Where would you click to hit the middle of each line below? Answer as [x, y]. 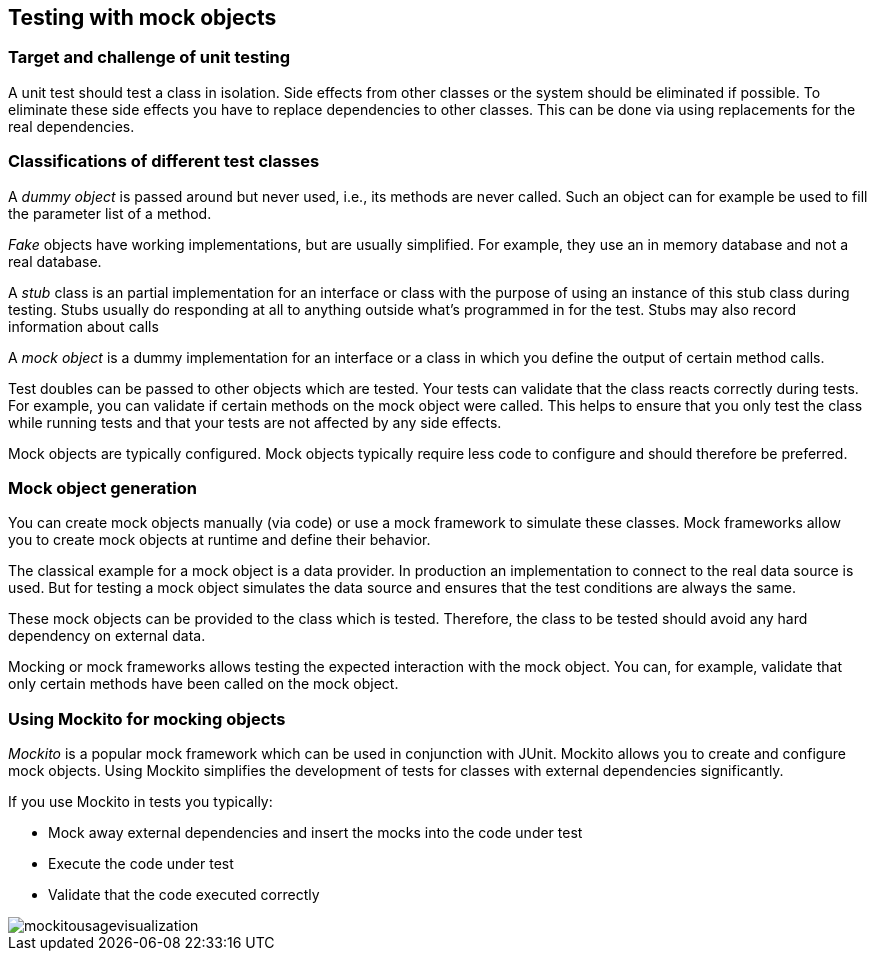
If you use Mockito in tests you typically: [140, 802]
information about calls [83, 326]
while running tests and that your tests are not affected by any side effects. [255, 422]
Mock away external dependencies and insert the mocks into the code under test [315, 833]
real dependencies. [71, 126]
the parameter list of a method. [110, 213]
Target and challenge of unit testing [149, 57]
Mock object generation [102, 487]
